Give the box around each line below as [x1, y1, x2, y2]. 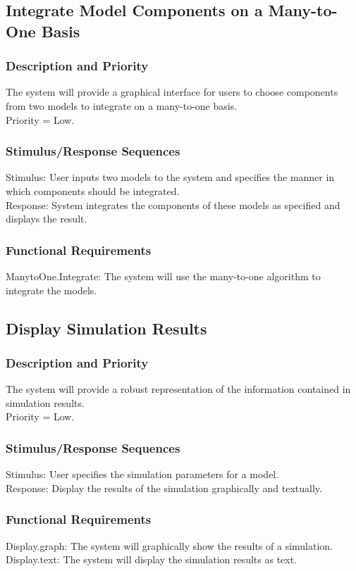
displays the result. [6, 211, 87, 226]
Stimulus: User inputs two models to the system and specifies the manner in [6, 170, 335, 184]
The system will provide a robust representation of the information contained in [6, 382, 351, 396]
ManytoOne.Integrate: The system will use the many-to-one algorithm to [6, 268, 321, 283]
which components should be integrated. [6, 183, 180, 198]
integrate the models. [6, 282, 97, 297]
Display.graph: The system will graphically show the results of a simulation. [6, 538, 333, 553]
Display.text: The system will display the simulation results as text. [6, 552, 297, 567]
